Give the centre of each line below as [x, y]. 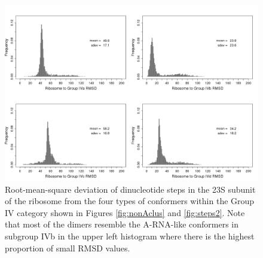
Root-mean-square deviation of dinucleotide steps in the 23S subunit [130, 189]
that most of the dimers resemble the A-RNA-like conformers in [122, 224]
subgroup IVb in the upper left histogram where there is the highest [130, 236]
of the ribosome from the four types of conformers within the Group [130, 201]
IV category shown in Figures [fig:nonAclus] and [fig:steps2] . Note [125, 212]
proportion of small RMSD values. [68, 248]
